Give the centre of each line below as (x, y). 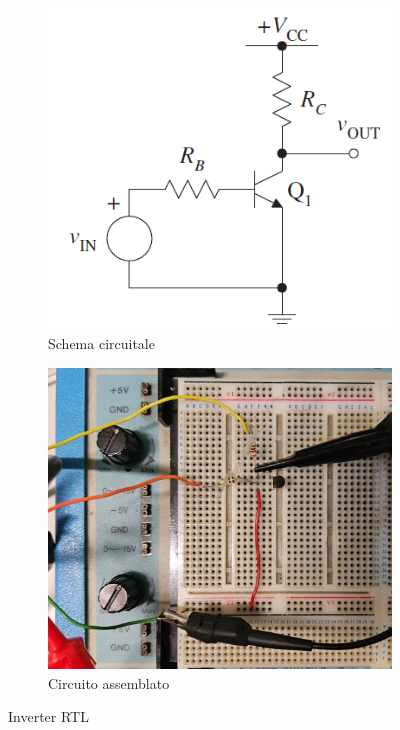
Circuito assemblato (109, 682)
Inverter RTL (48, 716)
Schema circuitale (101, 343)
